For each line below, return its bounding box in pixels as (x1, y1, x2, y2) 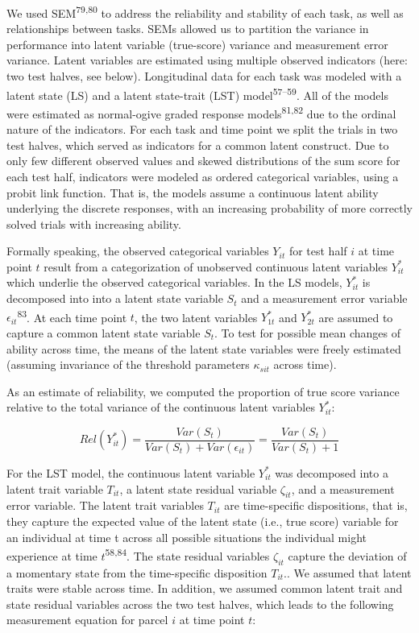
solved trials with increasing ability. (6, 215, 181, 232)
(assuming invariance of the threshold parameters (6, 356, 250, 373)
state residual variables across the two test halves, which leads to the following (6, 595, 394, 612)
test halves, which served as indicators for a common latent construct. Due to (6, 136, 389, 153)
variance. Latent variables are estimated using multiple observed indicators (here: (6, 52, 408, 68)
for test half (288, 242, 347, 259)
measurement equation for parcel (6, 611, 168, 628)
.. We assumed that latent (284, 564, 412, 581)
